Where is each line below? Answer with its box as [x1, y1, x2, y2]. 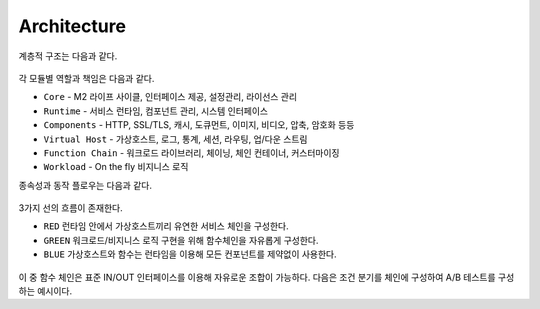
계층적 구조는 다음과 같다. [18, 50, 118, 62]
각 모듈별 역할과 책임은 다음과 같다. [18, 72, 155, 84]
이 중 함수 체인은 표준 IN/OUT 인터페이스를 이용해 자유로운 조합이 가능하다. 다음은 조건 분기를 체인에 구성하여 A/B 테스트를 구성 [18, 271, 515, 283]
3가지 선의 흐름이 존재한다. [18, 202, 124, 214]
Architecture [18, 15, 127, 37]
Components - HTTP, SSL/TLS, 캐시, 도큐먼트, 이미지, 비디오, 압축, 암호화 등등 [43, 119, 355, 131]
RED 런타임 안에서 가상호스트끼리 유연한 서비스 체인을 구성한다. [43, 220, 289, 232]
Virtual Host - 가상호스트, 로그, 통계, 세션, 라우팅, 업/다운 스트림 [43, 133, 308, 145]
